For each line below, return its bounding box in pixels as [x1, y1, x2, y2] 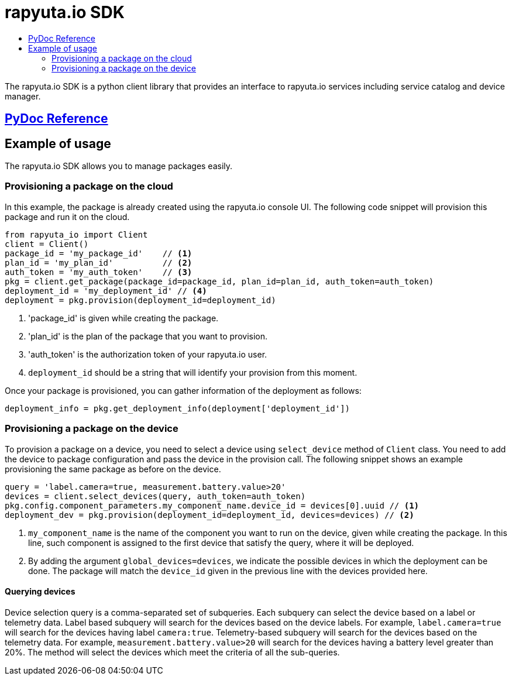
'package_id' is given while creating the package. [28, 312, 219, 323]
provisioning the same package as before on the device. [5, 463, 221, 474]
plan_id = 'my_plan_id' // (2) [5, 257, 193, 267]
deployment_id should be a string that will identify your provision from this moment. [28, 367, 358, 377]
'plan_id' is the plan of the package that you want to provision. [28, 331, 268, 341]
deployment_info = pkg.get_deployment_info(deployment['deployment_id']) [5, 403, 351, 413]
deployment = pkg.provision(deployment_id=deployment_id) [5, 295, 276, 305]
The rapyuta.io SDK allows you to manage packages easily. [5, 161, 233, 171]
